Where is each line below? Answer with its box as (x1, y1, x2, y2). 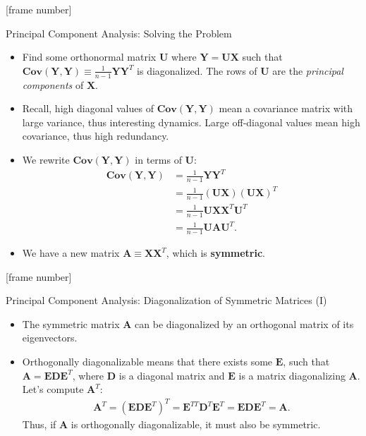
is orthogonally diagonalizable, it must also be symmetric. (71, 417, 321, 432)
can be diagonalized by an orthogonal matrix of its (135, 316, 354, 331)
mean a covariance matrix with (219, 101, 353, 116)
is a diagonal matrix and (118, 368, 225, 382)
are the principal (272, 63, 343, 78)
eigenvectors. (22, 330, 78, 345)
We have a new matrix (22, 246, 120, 260)
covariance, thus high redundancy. (22, 128, 169, 143)
